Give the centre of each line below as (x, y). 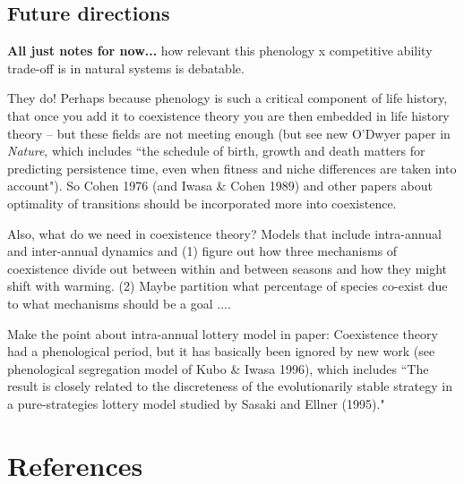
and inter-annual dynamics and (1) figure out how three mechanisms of (202, 251)
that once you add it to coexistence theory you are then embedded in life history (228, 115)
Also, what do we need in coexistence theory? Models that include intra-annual (224, 233)
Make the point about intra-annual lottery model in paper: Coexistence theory (223, 333)
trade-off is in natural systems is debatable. (126, 68)
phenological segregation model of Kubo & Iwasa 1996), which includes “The (218, 368)
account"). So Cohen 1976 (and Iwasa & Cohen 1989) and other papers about (220, 186)
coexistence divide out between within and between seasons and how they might (228, 268)
